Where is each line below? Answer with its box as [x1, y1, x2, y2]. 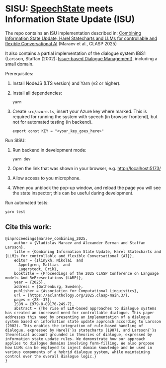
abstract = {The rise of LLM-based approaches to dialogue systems [14, 306, 157, 311]
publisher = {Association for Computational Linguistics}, [14, 288, 139, 293]
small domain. [5, 61, 34, 67]
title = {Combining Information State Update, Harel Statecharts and [14, 249, 162, 254]
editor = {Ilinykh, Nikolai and [14, 258, 83, 263]
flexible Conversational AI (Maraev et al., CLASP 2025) [5, 40, 117, 46]
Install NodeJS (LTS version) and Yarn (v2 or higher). [12, 80, 121, 86]
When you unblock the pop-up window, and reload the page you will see [12, 184, 161, 190]
